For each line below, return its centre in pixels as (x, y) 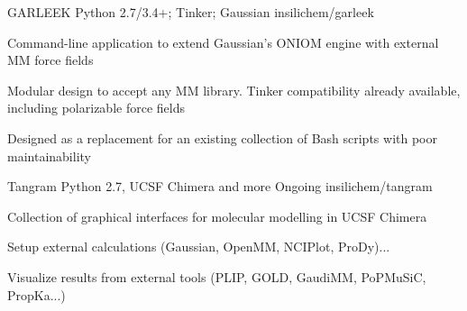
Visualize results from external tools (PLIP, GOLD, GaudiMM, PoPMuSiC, (217, 276)
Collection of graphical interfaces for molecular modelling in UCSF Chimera (217, 216)
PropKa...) (37, 294)
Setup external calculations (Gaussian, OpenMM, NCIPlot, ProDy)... (199, 247)
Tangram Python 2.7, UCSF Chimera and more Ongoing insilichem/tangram (220, 186)
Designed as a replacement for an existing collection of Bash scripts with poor (222, 137)
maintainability (49, 155)
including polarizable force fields (96, 108)
